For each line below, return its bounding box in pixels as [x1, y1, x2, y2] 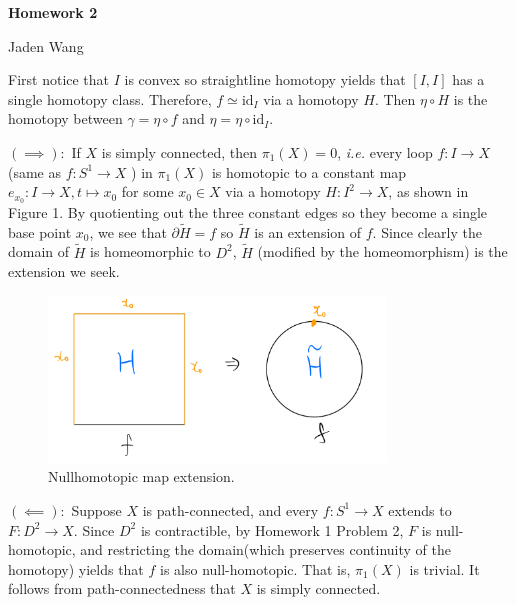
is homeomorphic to [90, 241, 211, 262]
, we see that [89, 221, 167, 242]
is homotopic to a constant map [211, 161, 407, 182]
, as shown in [388, 181, 469, 202]
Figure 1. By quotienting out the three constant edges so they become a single [8, 202, 488, 223]
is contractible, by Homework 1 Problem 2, [140, 519, 404, 540]
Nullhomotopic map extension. [48, 466, 235, 487]
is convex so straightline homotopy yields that [124, 69, 406, 90]
